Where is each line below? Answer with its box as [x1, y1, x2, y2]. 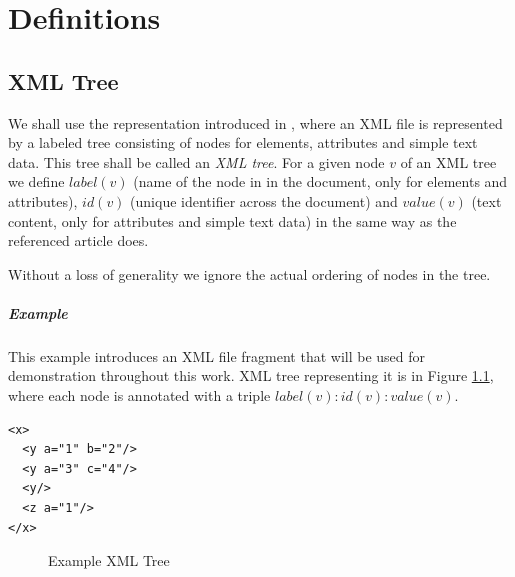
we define [8, 171, 65, 192]
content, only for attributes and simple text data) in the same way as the [8, 210, 457, 231]
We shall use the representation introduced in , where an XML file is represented [8, 112, 503, 133]
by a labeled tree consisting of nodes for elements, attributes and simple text [8, 132, 478, 153]
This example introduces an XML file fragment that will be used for [8, 345, 426, 366]
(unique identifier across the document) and [130, 190, 398, 211]
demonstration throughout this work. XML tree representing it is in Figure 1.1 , [8, 365, 494, 386]
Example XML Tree [48, 550, 170, 571]
